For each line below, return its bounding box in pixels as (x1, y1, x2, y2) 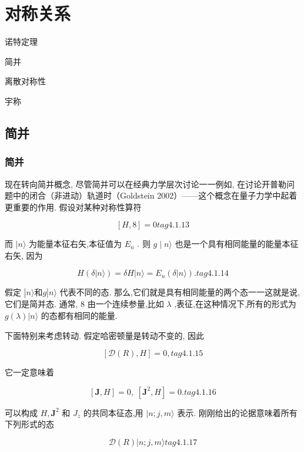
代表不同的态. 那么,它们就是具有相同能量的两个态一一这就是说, (59, 286, 300, 298)
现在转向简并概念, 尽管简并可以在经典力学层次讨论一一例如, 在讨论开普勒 (5, 177, 287, 190)
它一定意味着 (5, 366, 54, 378)
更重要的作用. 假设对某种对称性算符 (5, 200, 142, 213)
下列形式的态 (5, 418, 54, 430)
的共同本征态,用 (83, 406, 143, 418)
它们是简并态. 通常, (5, 298, 78, 310)
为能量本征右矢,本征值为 (29, 237, 122, 250)
